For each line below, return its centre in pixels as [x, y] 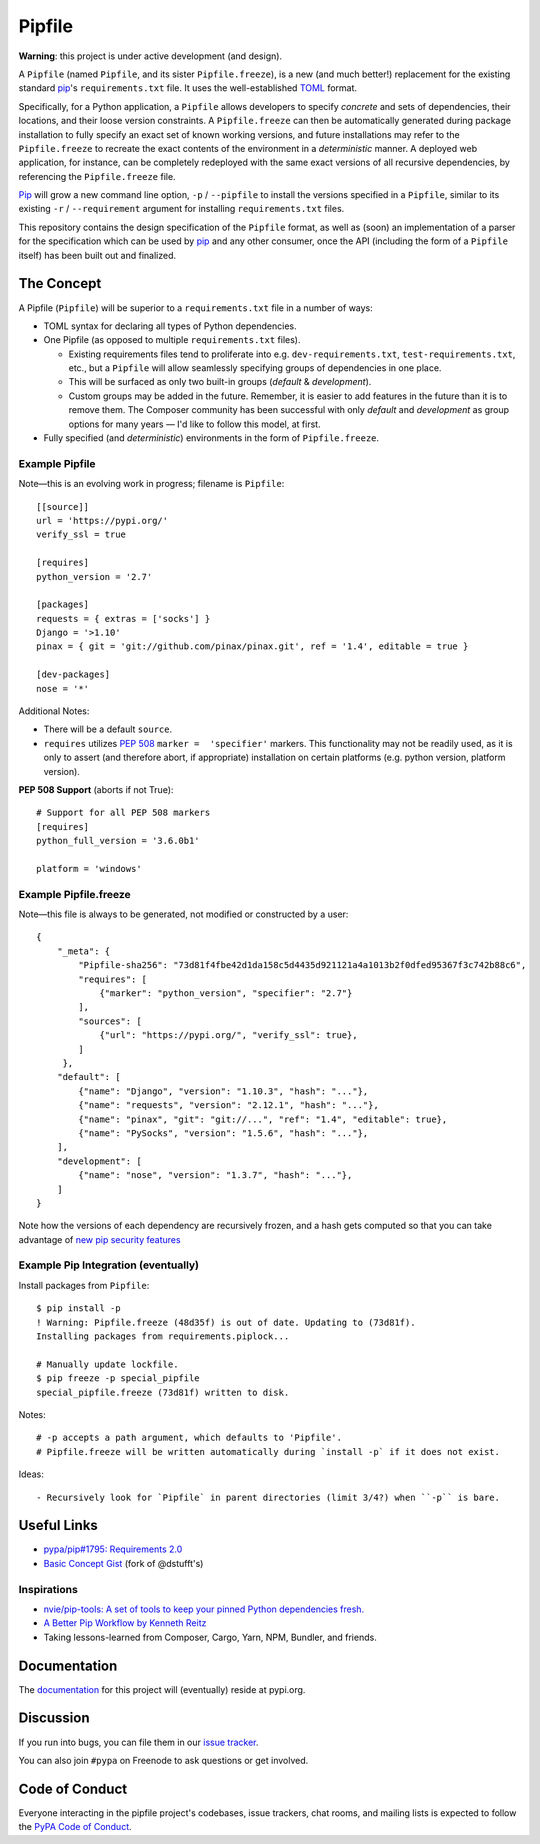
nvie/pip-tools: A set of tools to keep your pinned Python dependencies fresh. [204, 1609]
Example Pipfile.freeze [74, 894]
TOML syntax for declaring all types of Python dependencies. [170, 326]
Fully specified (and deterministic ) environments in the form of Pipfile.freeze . [211, 438]
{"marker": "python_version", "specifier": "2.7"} [226, 993]
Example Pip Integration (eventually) [109, 1265]
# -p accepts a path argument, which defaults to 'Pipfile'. [189, 1438]
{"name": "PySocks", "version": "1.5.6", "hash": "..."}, [223, 1133]
